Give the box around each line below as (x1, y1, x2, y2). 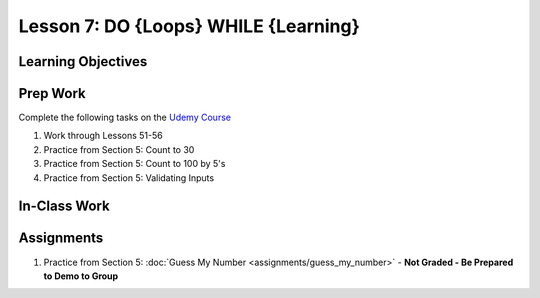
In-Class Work (18, 198, 110, 215)
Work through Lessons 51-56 (43, 130, 164, 142)
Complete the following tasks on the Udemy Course (18, 111, 232, 124)
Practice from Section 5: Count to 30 (43, 143, 195, 155)
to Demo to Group (43, 270, 119, 282)
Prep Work (18, 85, 87, 102)
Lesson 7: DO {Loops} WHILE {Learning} (18, 15, 360, 37)
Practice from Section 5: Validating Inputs (43, 171, 215, 184)
